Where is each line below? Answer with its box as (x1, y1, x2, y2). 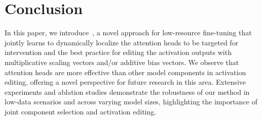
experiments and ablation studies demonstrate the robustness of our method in (5, 86, 250, 97)
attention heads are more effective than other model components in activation (5, 67, 246, 77)
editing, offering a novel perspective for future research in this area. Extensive (5, 77, 246, 87)
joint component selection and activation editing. (5, 106, 157, 116)
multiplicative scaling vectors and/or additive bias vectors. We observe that (5, 56, 239, 67)
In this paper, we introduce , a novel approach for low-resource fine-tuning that (5, 27, 252, 38)
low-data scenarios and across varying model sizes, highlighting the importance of (5, 96, 257, 107)
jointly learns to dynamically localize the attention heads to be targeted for (5, 37, 239, 47)
